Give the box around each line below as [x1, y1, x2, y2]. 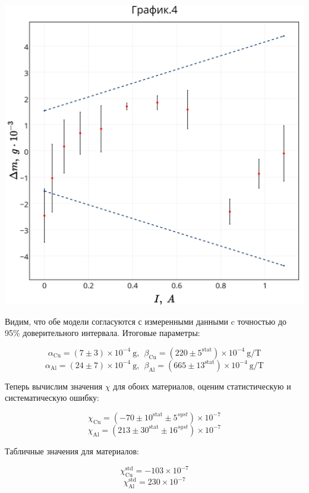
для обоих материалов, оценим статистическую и [113, 379, 291, 392]
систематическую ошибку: [5, 391, 99, 404]
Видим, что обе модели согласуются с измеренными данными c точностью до [5, 315, 287, 327]
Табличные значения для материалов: [5, 444, 139, 457]
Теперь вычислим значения [5, 379, 103, 392]
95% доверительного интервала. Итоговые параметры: [5, 326, 200, 339]
